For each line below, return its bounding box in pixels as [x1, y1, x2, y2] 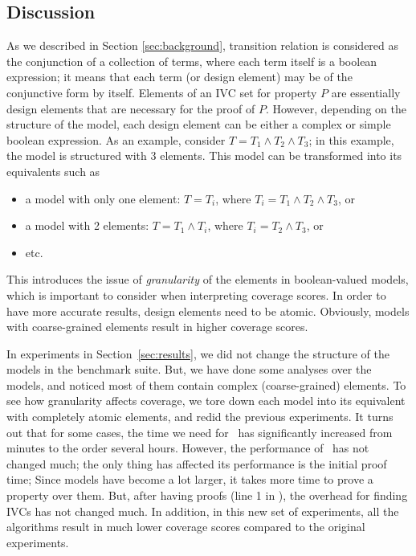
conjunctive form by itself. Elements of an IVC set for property [6, 84, 317, 100]
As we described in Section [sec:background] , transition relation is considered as [6, 37, 399, 54]
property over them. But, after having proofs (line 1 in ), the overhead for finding [6, 487, 408, 504]
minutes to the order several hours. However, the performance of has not [6, 439, 369, 456]
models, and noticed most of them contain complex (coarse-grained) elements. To [6, 376, 406, 393]
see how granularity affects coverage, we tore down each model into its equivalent [6, 392, 406, 409]
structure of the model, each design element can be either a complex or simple [6, 116, 391, 133]
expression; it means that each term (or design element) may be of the [6, 68, 353, 85]
